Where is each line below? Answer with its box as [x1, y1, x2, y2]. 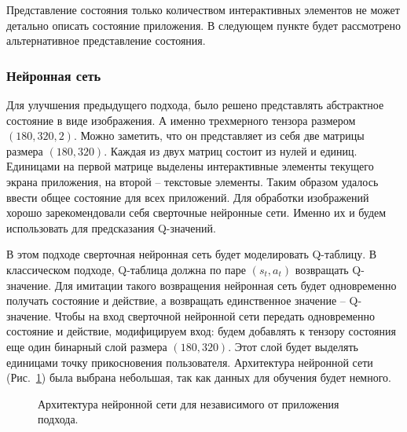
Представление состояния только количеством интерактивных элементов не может [6, 2, 400, 17]
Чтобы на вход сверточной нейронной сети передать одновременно [54, 307, 375, 324]
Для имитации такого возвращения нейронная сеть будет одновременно [54, 276, 397, 293]
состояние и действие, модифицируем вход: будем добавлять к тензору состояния [6, 323, 396, 339]
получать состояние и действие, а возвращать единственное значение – [6, 292, 346, 309]
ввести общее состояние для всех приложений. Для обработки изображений [6, 189, 369, 205]
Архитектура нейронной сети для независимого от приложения [38, 395, 339, 412]
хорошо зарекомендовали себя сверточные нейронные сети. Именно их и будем [6, 204, 387, 221]
